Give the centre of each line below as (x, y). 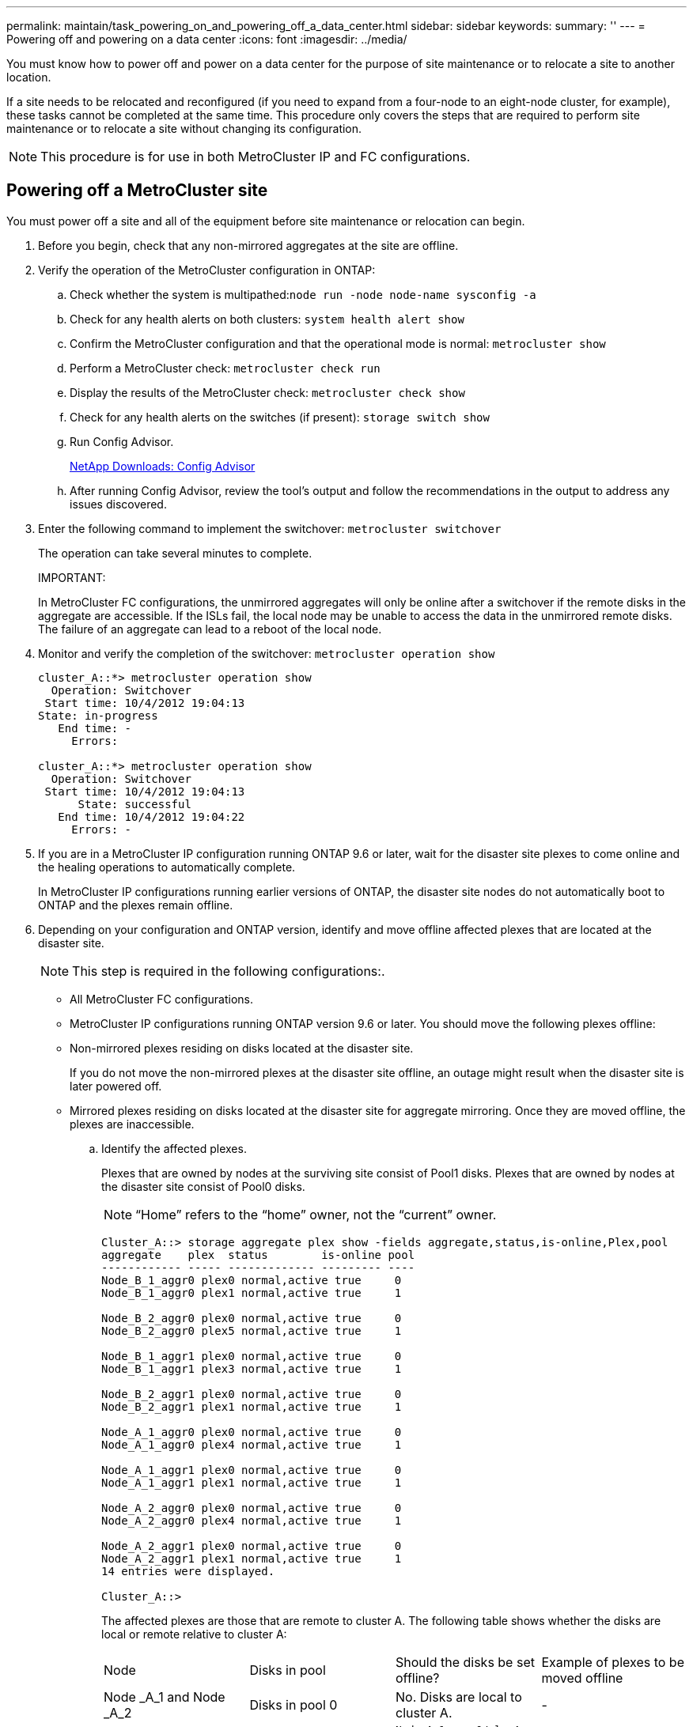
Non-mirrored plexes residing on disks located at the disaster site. (242, 1048)
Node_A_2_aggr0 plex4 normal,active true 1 (252, 1520)
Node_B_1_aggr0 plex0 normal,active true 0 (252, 1280)
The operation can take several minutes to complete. (175, 553)
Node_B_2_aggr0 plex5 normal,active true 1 (252, 1330)
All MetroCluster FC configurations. (162, 999)
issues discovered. (118, 504)
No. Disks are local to (459, 1697)
